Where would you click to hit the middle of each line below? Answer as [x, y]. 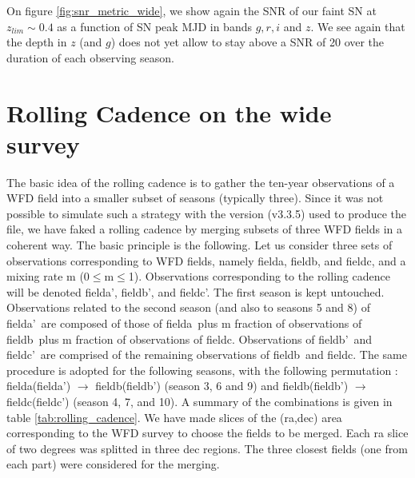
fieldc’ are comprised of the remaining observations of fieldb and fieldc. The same [207, 355]
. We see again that [358, 26]
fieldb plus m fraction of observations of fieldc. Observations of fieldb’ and [190, 339]
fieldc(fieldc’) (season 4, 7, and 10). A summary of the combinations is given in [200, 401]
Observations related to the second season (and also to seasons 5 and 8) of [188, 307]
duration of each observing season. [90, 57]
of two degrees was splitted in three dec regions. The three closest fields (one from [207, 448]
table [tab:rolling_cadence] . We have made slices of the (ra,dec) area [174, 417]
